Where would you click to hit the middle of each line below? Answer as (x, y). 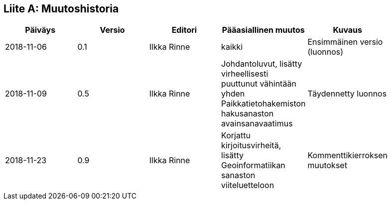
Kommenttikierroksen (347, 155)
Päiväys (40, 30)
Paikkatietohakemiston (263, 104)
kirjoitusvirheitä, (251, 146)
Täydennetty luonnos (347, 94)
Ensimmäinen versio (345, 42)
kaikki (232, 47)
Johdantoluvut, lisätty (262, 64)
